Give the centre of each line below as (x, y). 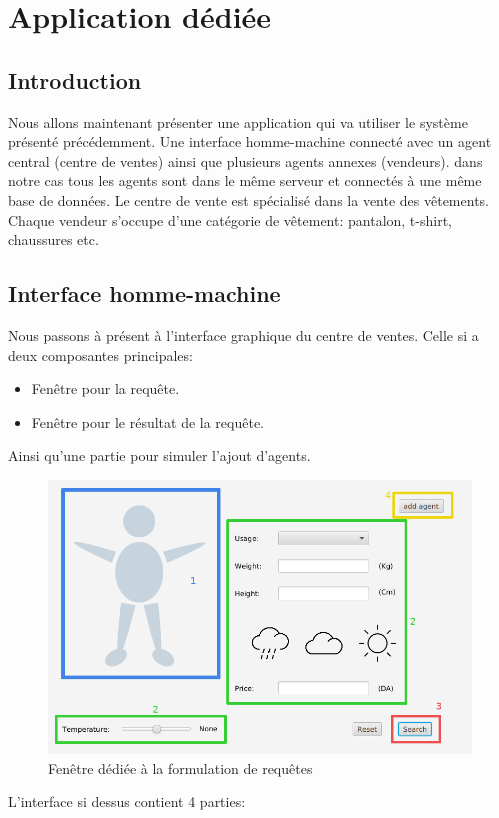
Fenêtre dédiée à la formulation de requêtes (180, 767)
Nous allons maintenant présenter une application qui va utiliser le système (238, 121)
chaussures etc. (53, 239)
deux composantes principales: (100, 354)
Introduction (75, 79)
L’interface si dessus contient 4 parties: (127, 801)
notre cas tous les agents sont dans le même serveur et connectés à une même (245, 180)
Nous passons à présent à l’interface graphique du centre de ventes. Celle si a (243, 334)
